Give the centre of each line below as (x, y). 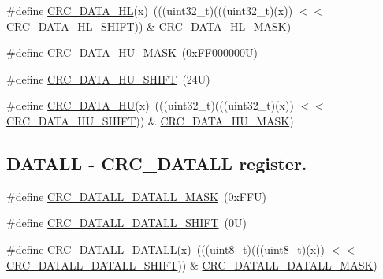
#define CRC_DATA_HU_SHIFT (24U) (108, 78)
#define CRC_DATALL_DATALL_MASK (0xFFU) (137, 196)
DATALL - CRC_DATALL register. (157, 163)
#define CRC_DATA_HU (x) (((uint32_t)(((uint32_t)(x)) (150, 105)
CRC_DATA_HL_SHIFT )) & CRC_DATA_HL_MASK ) (149, 26)
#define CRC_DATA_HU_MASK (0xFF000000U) (132, 52)
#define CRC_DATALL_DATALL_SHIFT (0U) (126, 223)
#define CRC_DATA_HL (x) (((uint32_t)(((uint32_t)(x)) (150, 10)
